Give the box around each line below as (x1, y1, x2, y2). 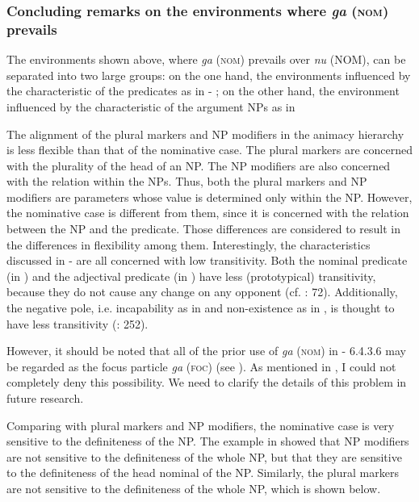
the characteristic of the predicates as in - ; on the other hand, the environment (6, 82, 400, 99)
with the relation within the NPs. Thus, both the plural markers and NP (6, 173, 367, 190)
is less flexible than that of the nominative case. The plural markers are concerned (6, 141, 413, 158)
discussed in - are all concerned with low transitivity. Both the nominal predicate (6, 252, 408, 269)
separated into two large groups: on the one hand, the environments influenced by (6, 66, 411, 83)
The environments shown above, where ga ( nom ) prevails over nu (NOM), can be (6, 51, 406, 68)
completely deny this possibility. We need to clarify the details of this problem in (6, 374, 407, 391)
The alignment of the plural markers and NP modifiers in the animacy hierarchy (6, 125, 404, 142)
